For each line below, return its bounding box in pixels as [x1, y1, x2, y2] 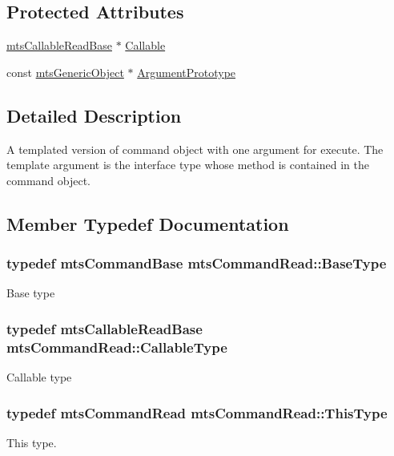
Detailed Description [6, 103, 182, 127]
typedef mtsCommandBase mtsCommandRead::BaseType [6, 253, 387, 273]
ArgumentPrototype [137, 63, 236, 80]
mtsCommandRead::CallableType [6, 337, 227, 357]
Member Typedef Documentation [6, 211, 289, 236]
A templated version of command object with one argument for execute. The [6, 140, 384, 157]
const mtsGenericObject [6, 63, 124, 80]
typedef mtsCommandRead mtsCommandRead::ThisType [6, 402, 388, 422]
